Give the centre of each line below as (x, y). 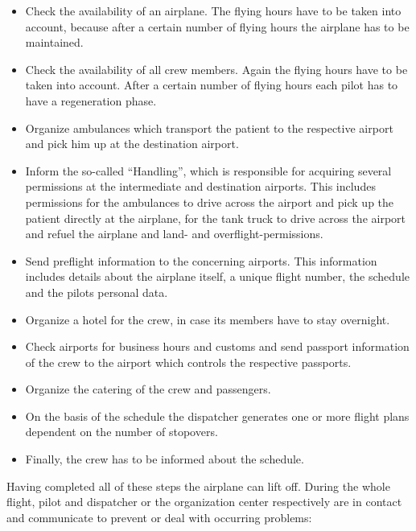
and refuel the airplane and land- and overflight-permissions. (174, 234)
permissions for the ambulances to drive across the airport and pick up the (210, 202)
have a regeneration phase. (91, 100)
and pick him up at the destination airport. (132, 144)
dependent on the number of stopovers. (122, 432)
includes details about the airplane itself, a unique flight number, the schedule (217, 276)
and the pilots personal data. (97, 292)
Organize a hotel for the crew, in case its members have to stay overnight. (208, 319)
